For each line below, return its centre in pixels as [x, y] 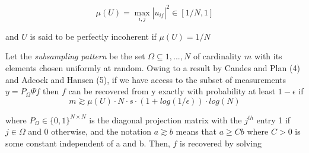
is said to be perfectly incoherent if [93, 36]
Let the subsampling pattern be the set [75, 56]
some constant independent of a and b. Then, [88, 143]
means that [196, 131]
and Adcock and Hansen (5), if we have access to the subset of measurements [146, 79]
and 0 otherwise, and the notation [90, 131]
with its [268, 56]
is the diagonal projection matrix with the [165, 119]
